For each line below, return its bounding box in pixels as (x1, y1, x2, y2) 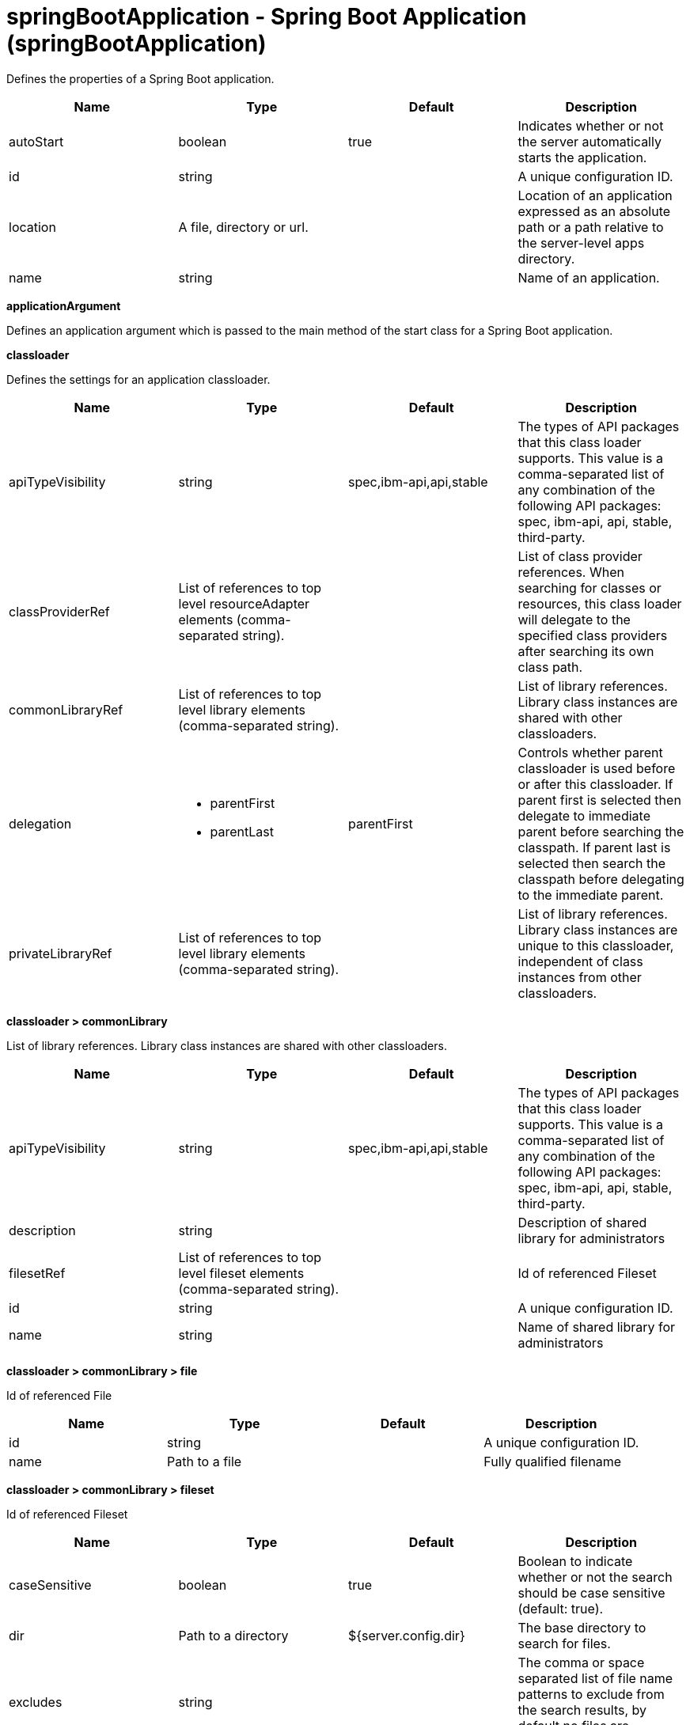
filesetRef (9, 1264, 66, 1281)
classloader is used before (517, 760, 676, 776)
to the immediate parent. (517, 886, 664, 903)
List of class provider (517, 548, 643, 564)
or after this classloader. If (517, 775, 673, 792)
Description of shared (517, 1214, 647, 1230)
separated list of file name (517, 1670, 673, 1686)
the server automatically (517, 133, 662, 150)
